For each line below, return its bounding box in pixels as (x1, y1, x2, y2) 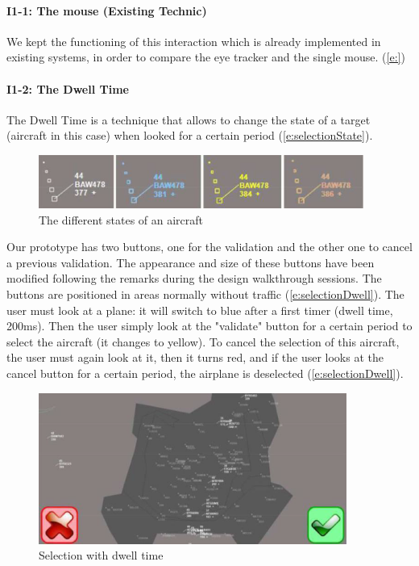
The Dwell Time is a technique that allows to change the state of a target (6, 111, 371, 128)
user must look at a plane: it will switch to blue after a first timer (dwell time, (6, 301, 393, 318)
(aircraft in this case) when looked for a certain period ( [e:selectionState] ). (6, 127, 373, 144)
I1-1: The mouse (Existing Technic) (6, 2, 207, 19)
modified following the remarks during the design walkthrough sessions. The (6, 270, 382, 287)
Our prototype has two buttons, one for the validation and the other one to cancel (6, 238, 413, 255)
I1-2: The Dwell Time (6, 80, 129, 97)
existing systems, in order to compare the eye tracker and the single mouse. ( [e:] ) (6, 48, 405, 65)
